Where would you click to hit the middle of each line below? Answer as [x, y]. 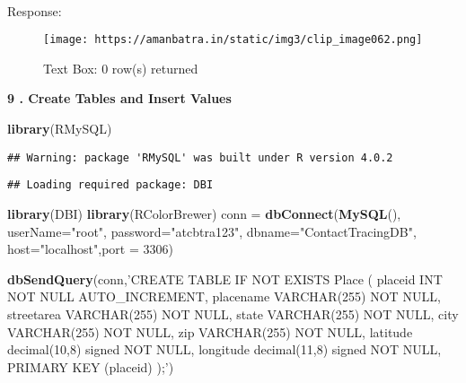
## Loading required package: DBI [110, 185]
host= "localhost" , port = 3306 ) [90, 249]
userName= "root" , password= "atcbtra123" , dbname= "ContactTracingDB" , [212, 231]
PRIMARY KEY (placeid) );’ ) [91, 366]
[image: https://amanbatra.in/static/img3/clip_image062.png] [233, 40]
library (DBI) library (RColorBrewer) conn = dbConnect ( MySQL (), [204, 213]
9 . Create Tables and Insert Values [119, 98]
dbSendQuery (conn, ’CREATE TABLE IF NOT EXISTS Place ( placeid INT [225, 279]
